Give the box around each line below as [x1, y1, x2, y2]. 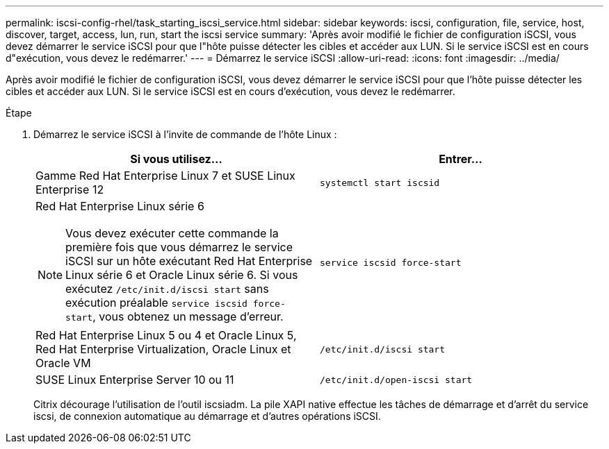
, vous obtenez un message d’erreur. [92, 310, 284, 323]
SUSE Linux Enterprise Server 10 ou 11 [35, 373, 234, 387]
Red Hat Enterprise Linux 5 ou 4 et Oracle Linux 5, [35, 328, 297, 342]
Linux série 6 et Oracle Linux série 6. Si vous [65, 268, 298, 282]
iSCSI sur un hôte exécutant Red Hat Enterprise [65, 254, 313, 268]
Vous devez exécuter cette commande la [65, 226, 279, 240]
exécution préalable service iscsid [65, 296, 247, 310]
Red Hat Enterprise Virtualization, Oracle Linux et [35, 342, 291, 356]
